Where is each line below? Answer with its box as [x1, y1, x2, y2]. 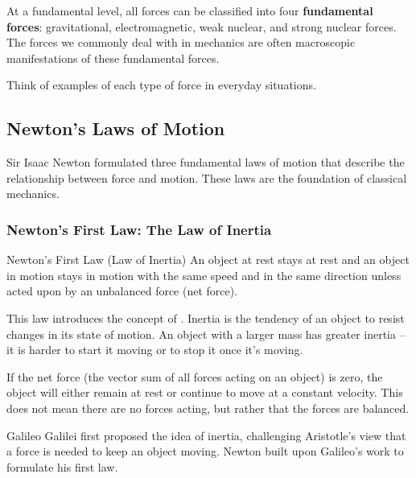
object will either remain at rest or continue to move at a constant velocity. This [6, 384, 403, 401]
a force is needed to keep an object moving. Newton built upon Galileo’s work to [6, 443, 404, 459]
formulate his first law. [6, 458, 118, 475]
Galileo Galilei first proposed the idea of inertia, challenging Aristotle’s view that [6, 426, 406, 443]
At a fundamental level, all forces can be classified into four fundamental [6, 2, 373, 19]
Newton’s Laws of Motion [6, 116, 225, 141]
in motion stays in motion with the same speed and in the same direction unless [6, 266, 402, 283]
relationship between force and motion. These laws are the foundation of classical [6, 169, 407, 186]
